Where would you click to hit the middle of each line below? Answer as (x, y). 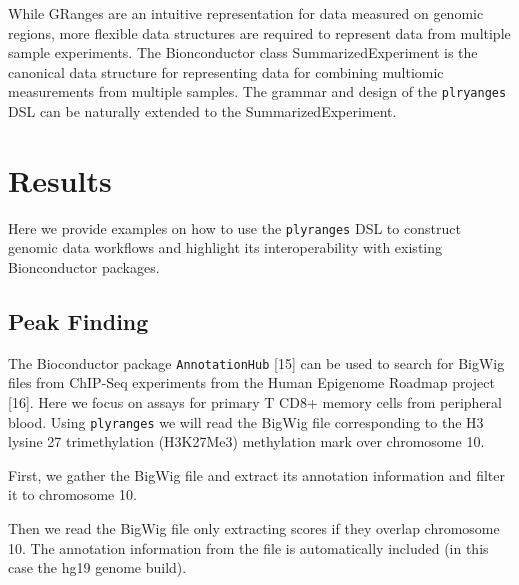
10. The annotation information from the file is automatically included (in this (248, 547)
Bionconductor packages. (84, 267)
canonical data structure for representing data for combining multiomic (226, 71)
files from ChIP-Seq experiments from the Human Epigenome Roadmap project (252, 382)
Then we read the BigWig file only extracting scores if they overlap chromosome (254, 528)
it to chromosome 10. (72, 494)
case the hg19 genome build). (97, 567)
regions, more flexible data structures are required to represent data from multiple (259, 32)
